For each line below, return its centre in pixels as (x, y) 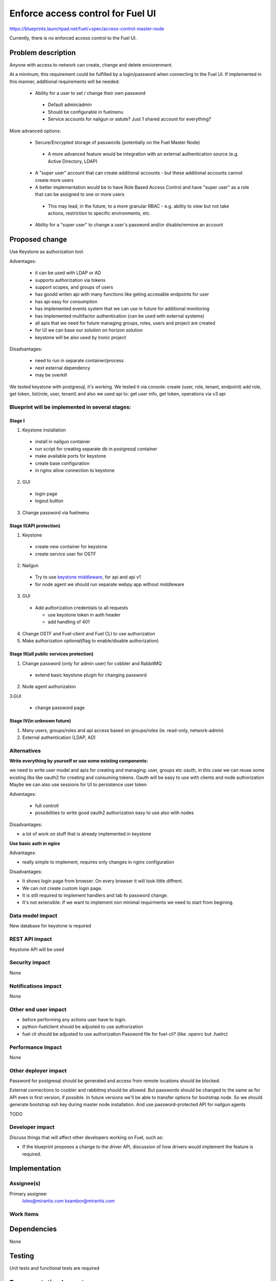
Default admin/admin (70, 105)
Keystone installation (44, 430)
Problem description (43, 53)
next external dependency (63, 368)
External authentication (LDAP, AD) (59, 737)
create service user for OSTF (66, 554)
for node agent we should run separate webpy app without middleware (110, 584)
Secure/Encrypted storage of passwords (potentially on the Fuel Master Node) (118, 142)
